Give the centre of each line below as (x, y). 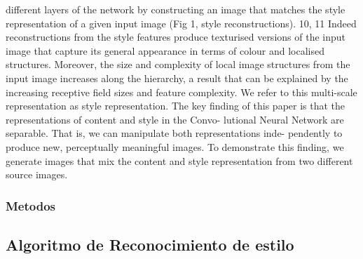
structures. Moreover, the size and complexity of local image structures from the (178, 64)
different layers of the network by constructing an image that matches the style (176, 9)
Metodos (31, 205)
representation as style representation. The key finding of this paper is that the (176, 106)
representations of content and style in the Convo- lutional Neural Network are (175, 119)
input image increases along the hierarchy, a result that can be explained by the (177, 78)
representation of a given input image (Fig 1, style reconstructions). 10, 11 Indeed (181, 23)
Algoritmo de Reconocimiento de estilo (150, 244)
